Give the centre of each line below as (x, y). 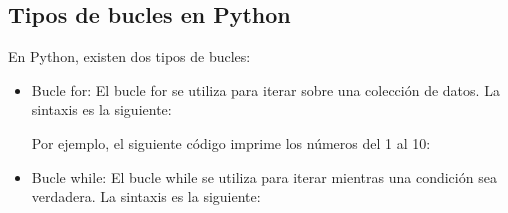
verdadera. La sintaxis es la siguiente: (146, 196)
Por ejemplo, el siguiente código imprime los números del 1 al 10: (231, 142)
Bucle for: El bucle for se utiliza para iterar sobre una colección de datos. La (265, 89)
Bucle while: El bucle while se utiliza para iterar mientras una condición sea (264, 176)
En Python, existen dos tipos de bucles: (129, 56)
